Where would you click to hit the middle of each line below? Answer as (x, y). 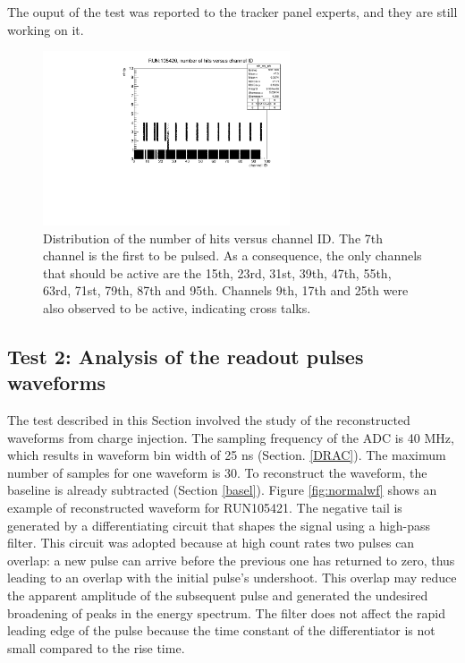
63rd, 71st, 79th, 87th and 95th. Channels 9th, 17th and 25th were (226, 290)
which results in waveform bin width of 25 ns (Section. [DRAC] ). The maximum (227, 455)
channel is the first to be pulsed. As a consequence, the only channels (232, 255)
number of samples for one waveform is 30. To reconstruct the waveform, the (217, 472)
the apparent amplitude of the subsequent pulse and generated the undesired (218, 595)
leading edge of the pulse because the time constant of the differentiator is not (221, 630)
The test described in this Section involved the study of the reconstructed (209, 420)
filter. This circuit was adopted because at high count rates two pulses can (211, 543)
